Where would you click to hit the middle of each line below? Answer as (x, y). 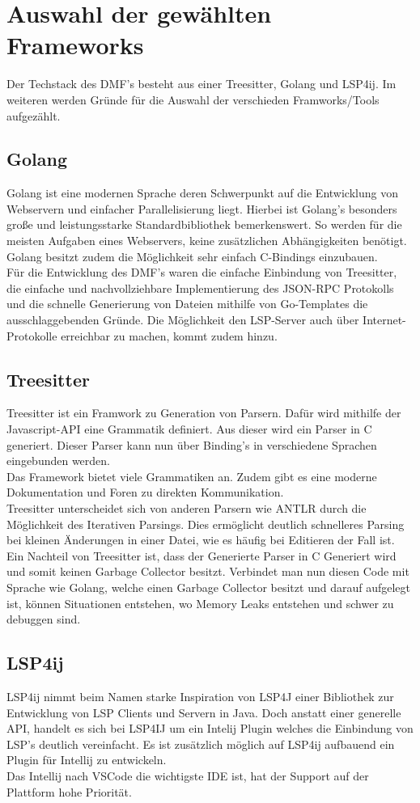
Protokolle (32, 335)
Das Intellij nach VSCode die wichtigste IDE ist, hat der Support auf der (188, 775)
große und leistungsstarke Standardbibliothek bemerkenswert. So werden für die (204, 224)
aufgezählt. (34, 115)
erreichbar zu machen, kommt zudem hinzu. (169, 335)
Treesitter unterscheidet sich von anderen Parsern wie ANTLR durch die (187, 508)
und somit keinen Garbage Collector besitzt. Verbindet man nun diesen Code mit (208, 571)
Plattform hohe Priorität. (69, 791)
